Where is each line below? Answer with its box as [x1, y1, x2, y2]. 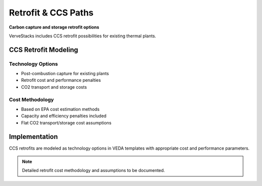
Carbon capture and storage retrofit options [9, 24, 99, 30]
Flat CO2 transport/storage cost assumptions [21, 120, 112, 125]
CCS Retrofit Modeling [9, 46, 79, 54]
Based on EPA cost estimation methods [21, 107, 99, 112]
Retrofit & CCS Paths [9, 7, 94, 18]
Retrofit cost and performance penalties [21, 77, 101, 83]
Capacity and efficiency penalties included [21, 113, 107, 119]
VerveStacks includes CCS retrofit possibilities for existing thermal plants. [9, 33, 156, 39]
